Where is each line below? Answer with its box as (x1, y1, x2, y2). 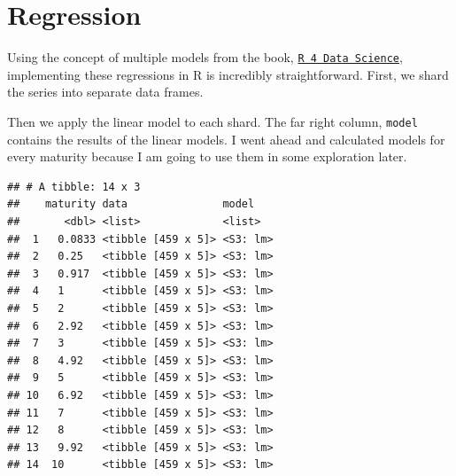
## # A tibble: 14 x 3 (7, 180, 141, 193)
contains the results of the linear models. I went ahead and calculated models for (7, 129, 445, 148)
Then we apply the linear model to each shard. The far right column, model (7, 112, 418, 130)
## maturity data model (7, 198, 255, 211)
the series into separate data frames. (7, 82, 204, 101)
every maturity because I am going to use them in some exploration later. (7, 147, 407, 166)
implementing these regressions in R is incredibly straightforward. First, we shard (7, 65, 449, 83)
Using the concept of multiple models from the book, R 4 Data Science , (7, 48, 403, 66)
